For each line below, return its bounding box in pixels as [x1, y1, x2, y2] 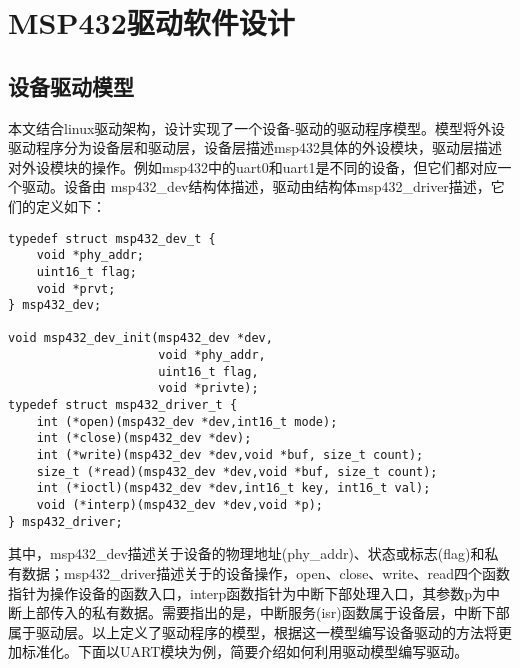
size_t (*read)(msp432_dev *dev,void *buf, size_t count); [36, 464, 438, 479]
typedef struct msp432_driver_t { [8, 398, 238, 413]
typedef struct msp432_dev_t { [8, 231, 216, 246]
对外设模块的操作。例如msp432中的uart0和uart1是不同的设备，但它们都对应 [8, 156, 498, 177]
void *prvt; [36, 281, 116, 296]
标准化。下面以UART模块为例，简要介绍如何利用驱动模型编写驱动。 [21, 641, 469, 662]
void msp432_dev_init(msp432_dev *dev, [8, 331, 273, 346]
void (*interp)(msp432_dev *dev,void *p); [36, 498, 323, 513]
